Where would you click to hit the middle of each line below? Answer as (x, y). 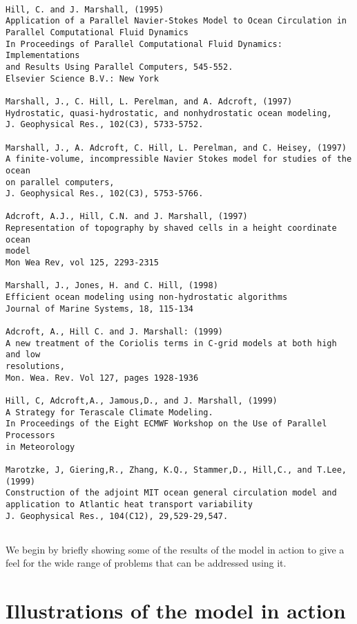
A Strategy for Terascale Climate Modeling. (109, 412)
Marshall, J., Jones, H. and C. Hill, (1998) (112, 286)
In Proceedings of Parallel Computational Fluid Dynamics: (144, 44)
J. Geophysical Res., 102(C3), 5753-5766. (105, 194)
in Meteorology (40, 447)
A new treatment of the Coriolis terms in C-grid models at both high (171, 343)
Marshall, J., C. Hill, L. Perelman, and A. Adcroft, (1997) (149, 101)
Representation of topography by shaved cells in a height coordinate (171, 228)
